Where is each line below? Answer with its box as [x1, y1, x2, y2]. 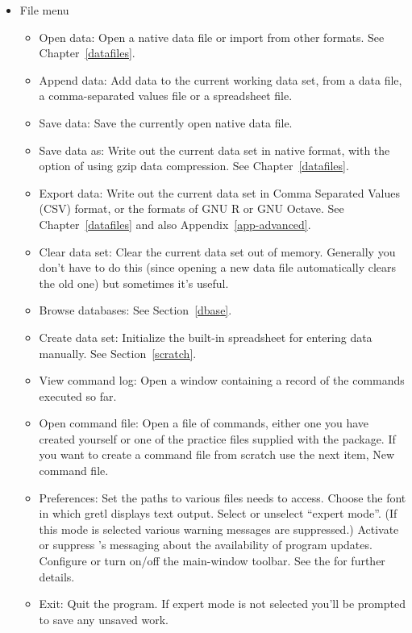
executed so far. [39, 387, 117, 404]
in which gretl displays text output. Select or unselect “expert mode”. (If [39, 505, 397, 522]
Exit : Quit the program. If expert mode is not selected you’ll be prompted [39, 595, 406, 612]
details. [39, 568, 75, 585]
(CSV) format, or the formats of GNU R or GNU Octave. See [39, 200, 344, 217]
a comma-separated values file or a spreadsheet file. [39, 87, 293, 104]
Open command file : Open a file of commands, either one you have [39, 414, 369, 431]
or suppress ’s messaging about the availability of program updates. [39, 536, 372, 553]
